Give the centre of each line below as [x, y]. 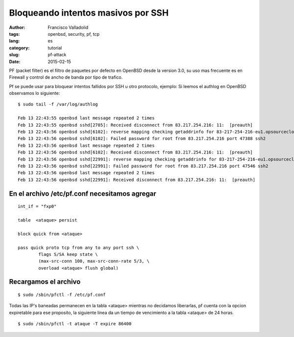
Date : [15, 62]
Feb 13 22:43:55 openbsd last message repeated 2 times [86, 118]
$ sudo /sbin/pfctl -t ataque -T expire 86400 [75, 324]
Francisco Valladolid [68, 27]
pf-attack [57, 55]
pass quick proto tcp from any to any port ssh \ [79, 247]
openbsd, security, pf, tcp [74, 34]
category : [19, 48]
